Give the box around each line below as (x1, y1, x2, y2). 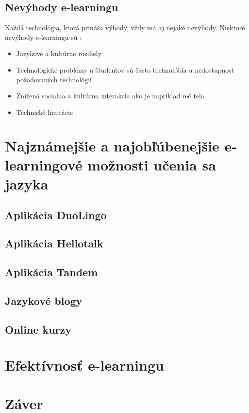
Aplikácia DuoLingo (5, 207, 107, 222)
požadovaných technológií (16, 74, 92, 84)
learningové (5, 154, 83, 174)
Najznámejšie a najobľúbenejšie (5, 135, 219, 155)
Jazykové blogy (5, 293, 83, 308)
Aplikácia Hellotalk (5, 236, 103, 251)
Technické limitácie (16, 107, 73, 117)
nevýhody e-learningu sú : (5, 32, 82, 42)
